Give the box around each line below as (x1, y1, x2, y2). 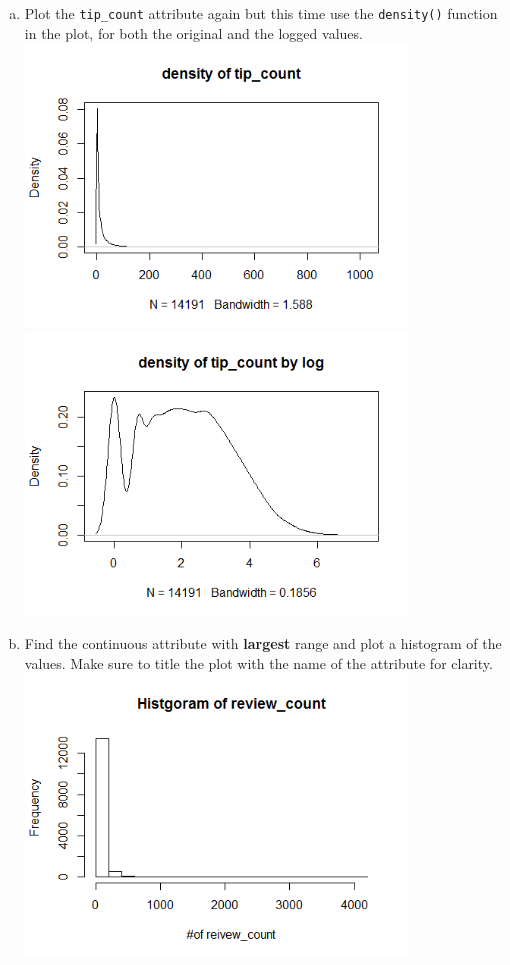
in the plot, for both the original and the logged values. (24, 22, 363, 43)
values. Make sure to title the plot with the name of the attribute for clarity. (24, 652, 493, 673)
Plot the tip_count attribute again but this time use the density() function (24, 3, 498, 23)
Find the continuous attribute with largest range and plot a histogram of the (24, 633, 502, 654)
